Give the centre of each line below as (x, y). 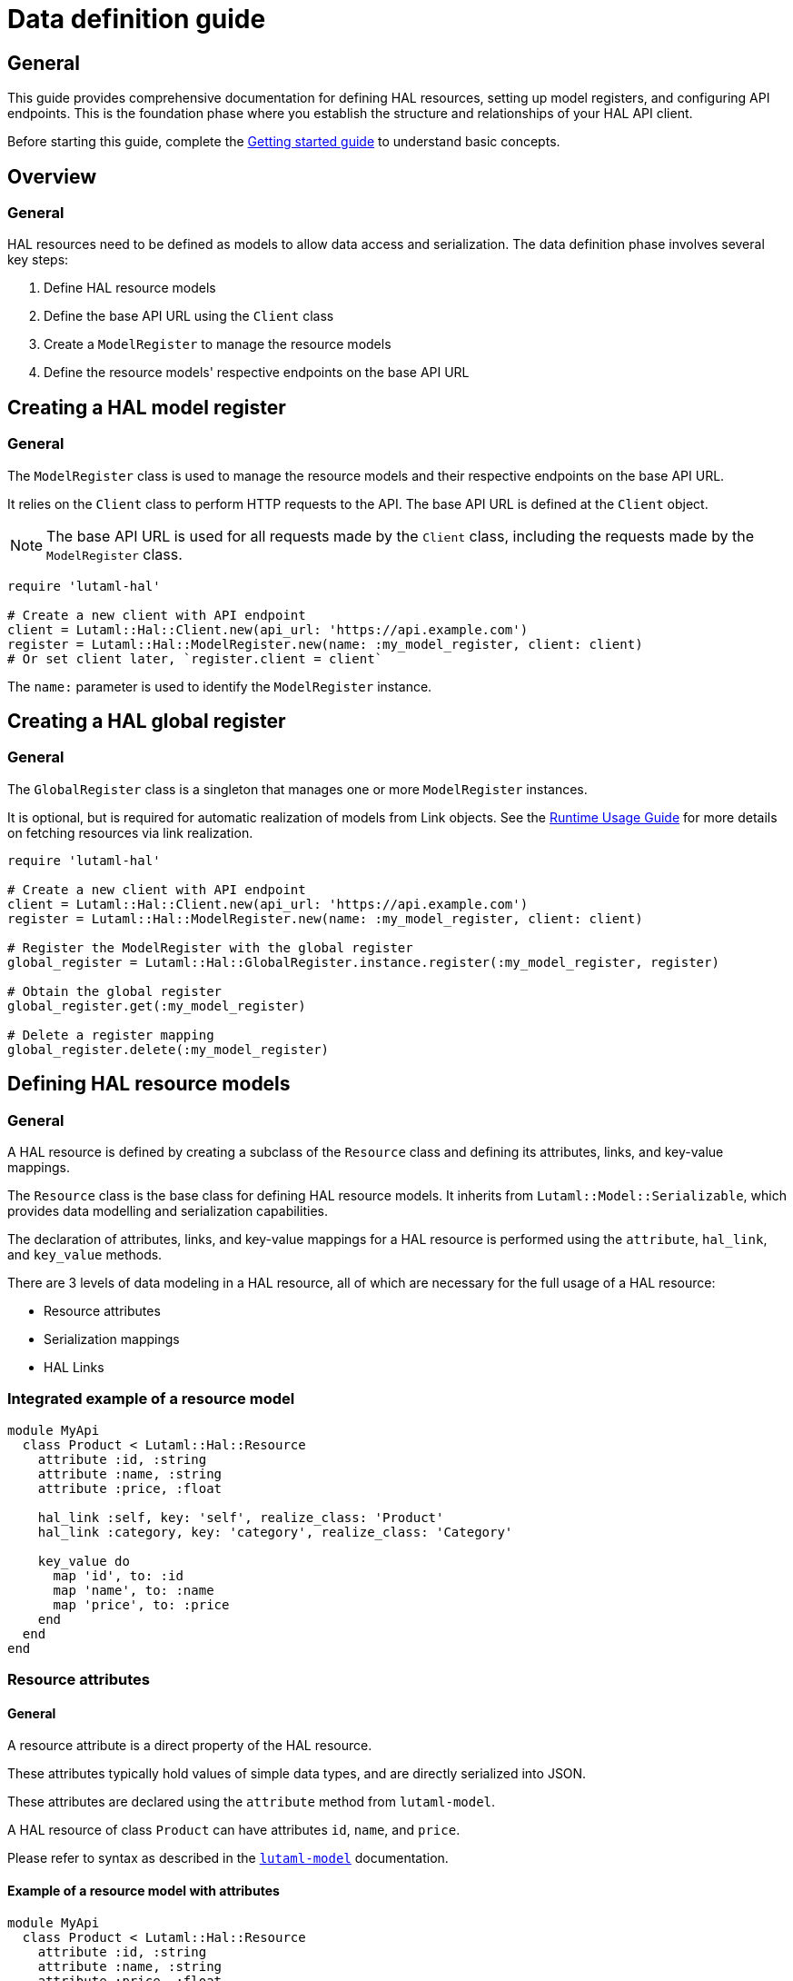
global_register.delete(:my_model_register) (169, 1049)
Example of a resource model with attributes (144, 1891)
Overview (52, 176)
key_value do (84, 1561)
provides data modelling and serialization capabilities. (168, 1211)
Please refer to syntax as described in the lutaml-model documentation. (228, 1858)
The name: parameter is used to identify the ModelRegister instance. (220, 686)
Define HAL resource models (130, 288)
